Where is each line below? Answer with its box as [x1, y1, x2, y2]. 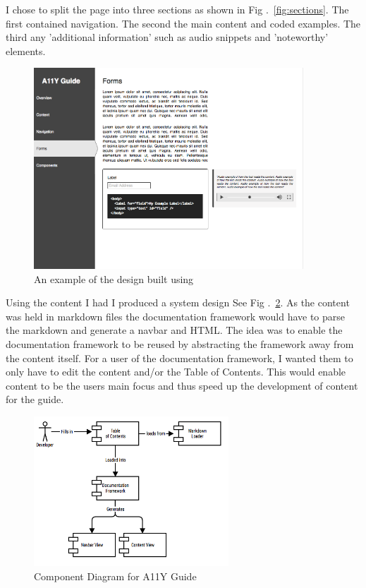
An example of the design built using [34, 271, 194, 286]
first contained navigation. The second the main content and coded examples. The [6, 16, 361, 30]
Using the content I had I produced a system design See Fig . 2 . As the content [6, 295, 350, 310]
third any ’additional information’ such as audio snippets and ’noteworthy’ [6, 30, 329, 44]
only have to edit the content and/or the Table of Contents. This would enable [6, 364, 346, 379]
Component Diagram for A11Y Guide [34, 568, 197, 583]
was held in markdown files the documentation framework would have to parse [6, 308, 346, 323]
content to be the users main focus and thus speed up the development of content [6, 378, 358, 392]
